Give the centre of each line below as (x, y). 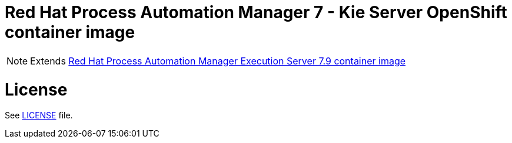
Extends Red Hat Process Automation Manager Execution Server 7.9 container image (218, 61)
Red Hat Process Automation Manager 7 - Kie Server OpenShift (256, 12)
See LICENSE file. (39, 115)
